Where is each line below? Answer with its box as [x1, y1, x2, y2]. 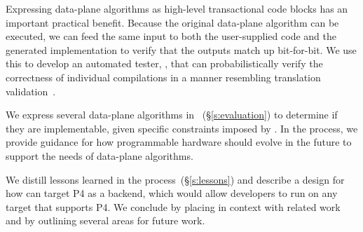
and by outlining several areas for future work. [6, 213, 205, 228]
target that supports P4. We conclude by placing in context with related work [6, 199, 341, 214]
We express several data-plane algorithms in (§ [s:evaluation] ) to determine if [6, 107, 338, 122]
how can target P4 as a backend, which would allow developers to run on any [6, 186, 338, 200]
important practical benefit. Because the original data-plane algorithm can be [6, 15, 339, 29]
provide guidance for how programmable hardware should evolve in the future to [6, 135, 352, 149]
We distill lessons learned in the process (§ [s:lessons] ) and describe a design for [6, 172, 345, 186]
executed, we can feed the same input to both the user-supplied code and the [6, 29, 336, 43]
